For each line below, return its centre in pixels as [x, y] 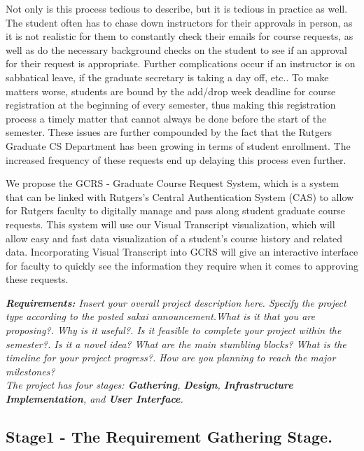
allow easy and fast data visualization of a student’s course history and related [174, 238]
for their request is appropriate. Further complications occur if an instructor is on [181, 63]
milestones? [30, 371]
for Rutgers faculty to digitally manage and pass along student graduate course [175, 210]
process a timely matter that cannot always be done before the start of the [166, 118]
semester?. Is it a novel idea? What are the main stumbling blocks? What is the [176, 344]
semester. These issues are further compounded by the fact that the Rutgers [169, 132]
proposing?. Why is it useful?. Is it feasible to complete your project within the [174, 330]
